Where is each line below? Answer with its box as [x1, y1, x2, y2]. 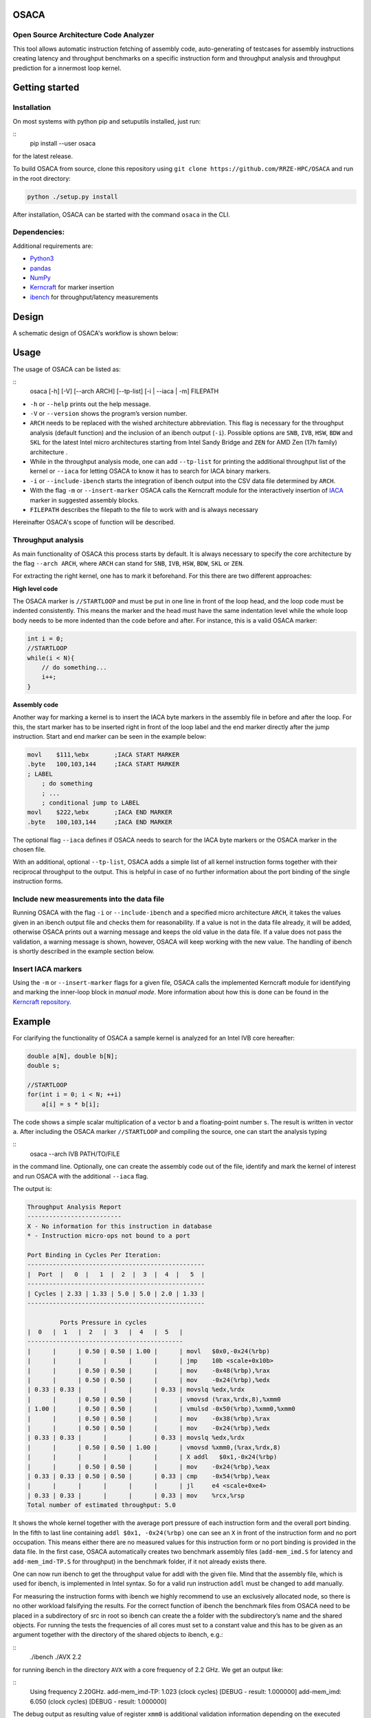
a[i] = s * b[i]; [41, 1100, 100, 1108]
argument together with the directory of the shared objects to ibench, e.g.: [12, 1631, 223, 1639]
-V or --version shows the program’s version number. [30, 410, 188, 418]
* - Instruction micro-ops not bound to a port [27, 1232, 190, 1240]
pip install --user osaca [30, 140, 96, 148]
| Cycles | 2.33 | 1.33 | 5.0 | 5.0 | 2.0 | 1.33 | [27, 1289, 205, 1297]
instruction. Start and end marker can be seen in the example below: [12, 732, 207, 740]
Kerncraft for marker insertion [30, 283, 115, 291]
